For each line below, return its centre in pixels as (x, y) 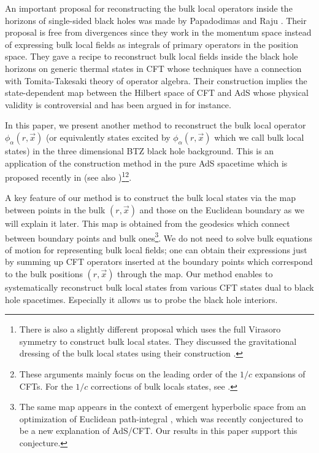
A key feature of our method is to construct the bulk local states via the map (151, 198)
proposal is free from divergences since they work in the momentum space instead (158, 32)
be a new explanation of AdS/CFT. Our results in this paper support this (158, 431)
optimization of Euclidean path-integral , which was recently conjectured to (161, 418)
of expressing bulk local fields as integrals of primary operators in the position (152, 44)
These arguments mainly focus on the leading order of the (128, 373)
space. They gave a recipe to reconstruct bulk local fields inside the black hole (152, 56)
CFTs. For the (46, 386)
